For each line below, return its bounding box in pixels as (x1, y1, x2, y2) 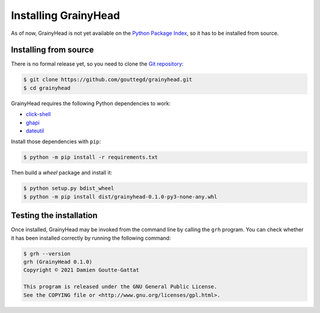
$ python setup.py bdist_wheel (23, 185, 115, 192)
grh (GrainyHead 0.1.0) (23, 258, 93, 265)
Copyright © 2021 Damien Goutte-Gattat (23, 267, 139, 273)
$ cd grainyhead (23, 85, 71, 91)
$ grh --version (23, 250, 71, 257)
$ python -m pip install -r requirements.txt (23, 154, 158, 161)
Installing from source (11, 45, 94, 55)
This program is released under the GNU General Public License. (23, 283, 217, 290)
